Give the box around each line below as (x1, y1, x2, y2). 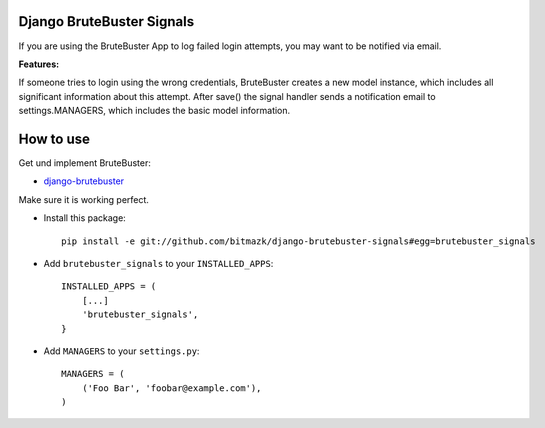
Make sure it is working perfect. (18, 193, 150, 205)
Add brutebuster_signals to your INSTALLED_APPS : (43, 257, 274, 269)
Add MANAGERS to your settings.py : (43, 345, 200, 357)
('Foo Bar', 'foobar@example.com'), (81, 382, 262, 394)
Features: (18, 58, 60, 70)
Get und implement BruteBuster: (18, 156, 152, 169)
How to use (18, 130, 90, 147)
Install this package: (43, 212, 127, 224)
